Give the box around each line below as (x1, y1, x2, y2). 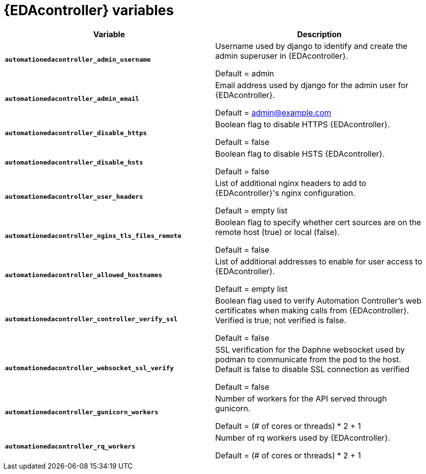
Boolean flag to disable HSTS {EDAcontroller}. (215, 148, 385, 159)
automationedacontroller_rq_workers (5, 443, 136, 450)
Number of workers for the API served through (215, 393, 387, 403)
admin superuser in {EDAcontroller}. (215, 50, 349, 61)
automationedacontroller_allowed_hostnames (5, 271, 162, 279)
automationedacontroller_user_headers (5, 193, 143, 201)
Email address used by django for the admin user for (215, 80, 408, 90)
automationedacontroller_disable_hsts (5, 159, 143, 166)
